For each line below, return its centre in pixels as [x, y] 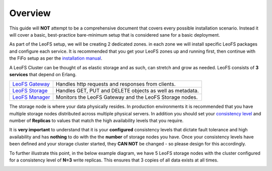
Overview [30, 13]
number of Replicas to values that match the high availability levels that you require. [96, 121]
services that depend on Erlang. [43, 74]
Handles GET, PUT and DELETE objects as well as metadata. [127, 91]
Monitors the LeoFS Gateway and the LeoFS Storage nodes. [127, 97]
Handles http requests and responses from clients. [116, 84]
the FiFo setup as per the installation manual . [56, 58]
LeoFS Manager [31, 97]
